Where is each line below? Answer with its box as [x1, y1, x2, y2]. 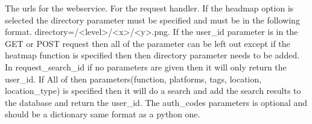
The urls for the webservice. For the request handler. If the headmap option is [5, 2, 294, 14]
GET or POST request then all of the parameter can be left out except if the [5, 37, 290, 49]
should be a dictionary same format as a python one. [5, 108, 200, 120]
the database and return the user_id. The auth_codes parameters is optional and [5, 96, 308, 108]
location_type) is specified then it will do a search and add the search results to [5, 84, 301, 97]
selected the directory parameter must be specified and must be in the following [5, 13, 300, 26]
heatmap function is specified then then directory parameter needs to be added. [5, 49, 300, 61]
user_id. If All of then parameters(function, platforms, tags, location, [5, 72, 262, 85]
